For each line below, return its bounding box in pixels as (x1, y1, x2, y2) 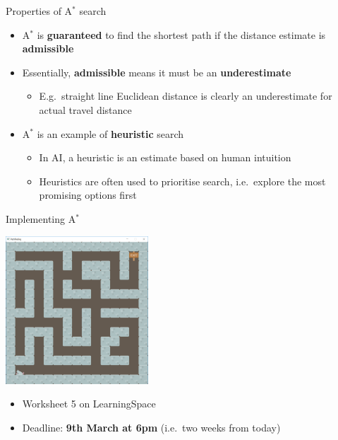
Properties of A (6, 4, 73, 18)
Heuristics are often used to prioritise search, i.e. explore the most (39, 173, 326, 188)
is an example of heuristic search (37, 126, 184, 141)
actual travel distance (39, 102, 132, 117)
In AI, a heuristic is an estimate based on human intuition (39, 150, 291, 165)
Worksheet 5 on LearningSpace (22, 396, 156, 411)
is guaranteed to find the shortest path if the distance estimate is (37, 27, 326, 42)
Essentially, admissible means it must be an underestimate (22, 64, 291, 79)
